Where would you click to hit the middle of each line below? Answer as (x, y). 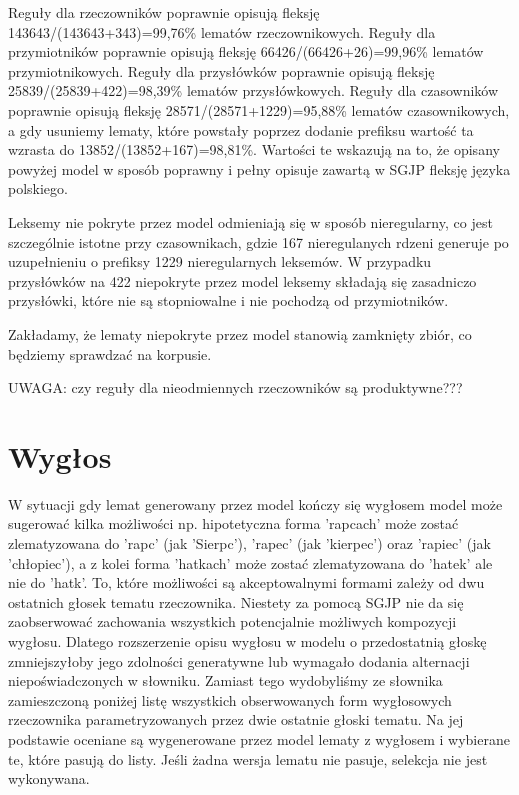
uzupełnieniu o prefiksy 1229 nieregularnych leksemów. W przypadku (220, 261)
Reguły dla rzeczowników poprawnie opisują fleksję (164, 12)
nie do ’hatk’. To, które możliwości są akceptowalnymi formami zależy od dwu (246, 582)
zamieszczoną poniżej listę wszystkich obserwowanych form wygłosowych (230, 699)
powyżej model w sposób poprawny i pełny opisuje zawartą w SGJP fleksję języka (259, 168)
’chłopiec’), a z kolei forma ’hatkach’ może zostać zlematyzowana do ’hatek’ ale (250, 562)
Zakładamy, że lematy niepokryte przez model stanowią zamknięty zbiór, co (240, 333)
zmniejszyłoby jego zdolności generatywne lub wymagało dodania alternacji (239, 660)
